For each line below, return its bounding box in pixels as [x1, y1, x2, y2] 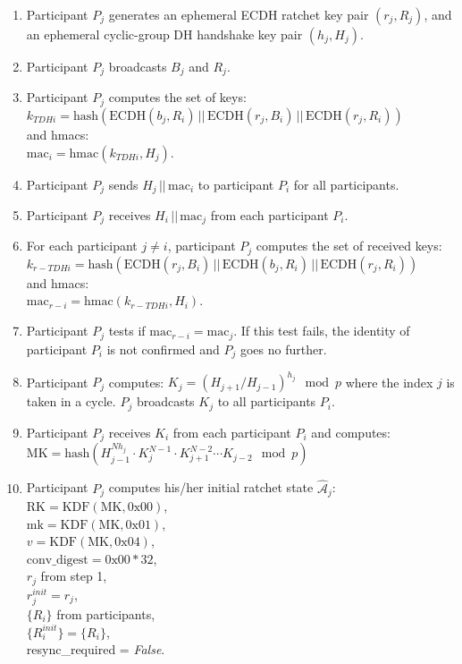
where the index [345, 372, 433, 391]
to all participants [217, 392, 316, 411]
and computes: [311, 422, 391, 441]
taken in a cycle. [26, 392, 116, 411]
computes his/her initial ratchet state [108, 478, 314, 497]
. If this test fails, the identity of [233, 321, 410, 340]
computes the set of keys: [108, 88, 247, 106]
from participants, [56, 605, 155, 624]
